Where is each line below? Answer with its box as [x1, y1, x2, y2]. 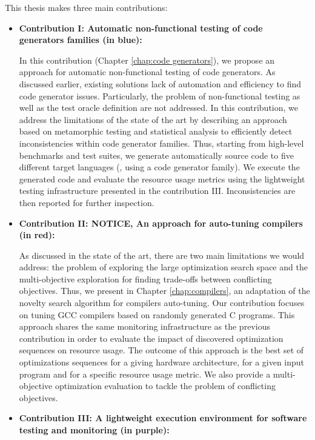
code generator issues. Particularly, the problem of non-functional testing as [19, 89, 300, 102]
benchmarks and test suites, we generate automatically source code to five [19, 148, 294, 161]
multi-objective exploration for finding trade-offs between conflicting [19, 272, 272, 285]
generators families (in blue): [19, 33, 142, 46]
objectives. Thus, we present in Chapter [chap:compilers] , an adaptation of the [19, 284, 310, 297]
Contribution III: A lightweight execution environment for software [19, 412, 307, 424]
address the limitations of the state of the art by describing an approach [19, 113, 287, 125]
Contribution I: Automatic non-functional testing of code [19, 21, 263, 34]
